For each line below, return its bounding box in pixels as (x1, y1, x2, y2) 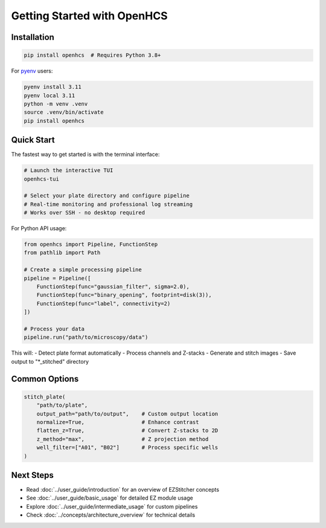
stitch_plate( (24, 393, 66, 400)
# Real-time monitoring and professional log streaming (24, 201, 193, 208)
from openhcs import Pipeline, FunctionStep (24, 241, 158, 248)
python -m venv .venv (24, 100, 88, 107)
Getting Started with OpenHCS (11, 9, 168, 22)
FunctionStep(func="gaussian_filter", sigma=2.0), (36, 283, 190, 290)
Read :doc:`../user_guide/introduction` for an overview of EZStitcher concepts (26, 486, 220, 493)
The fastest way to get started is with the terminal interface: (11, 151, 160, 158)
